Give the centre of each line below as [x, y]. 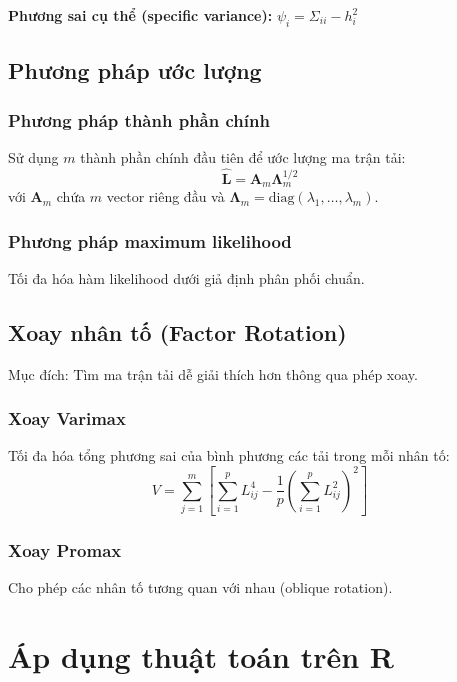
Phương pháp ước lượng [135, 70]
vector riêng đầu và [165, 196]
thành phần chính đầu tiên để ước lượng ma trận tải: [243, 156]
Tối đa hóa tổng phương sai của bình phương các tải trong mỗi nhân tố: [229, 455]
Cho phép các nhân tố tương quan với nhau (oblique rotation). [200, 587]
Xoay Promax [65, 550]
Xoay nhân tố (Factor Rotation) [177, 331]
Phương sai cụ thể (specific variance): [140, 15]
